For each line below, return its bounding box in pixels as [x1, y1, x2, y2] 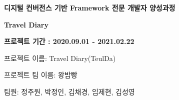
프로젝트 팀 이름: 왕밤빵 [4, 69, 77, 80]
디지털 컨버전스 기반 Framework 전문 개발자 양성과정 [4, 2, 175, 12]
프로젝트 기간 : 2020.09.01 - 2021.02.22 [4, 36, 134, 46]
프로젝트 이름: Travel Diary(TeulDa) [4, 52, 116, 63]
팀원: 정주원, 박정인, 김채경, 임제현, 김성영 [4, 86, 135, 96]
